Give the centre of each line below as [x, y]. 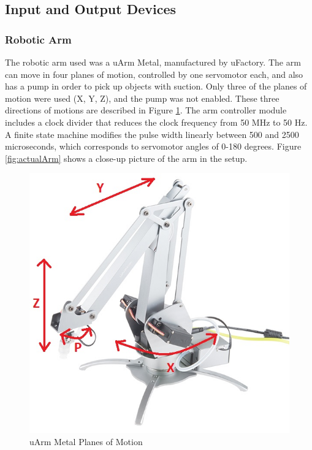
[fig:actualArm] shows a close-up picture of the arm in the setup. [126, 158]
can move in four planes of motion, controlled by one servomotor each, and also [154, 74]
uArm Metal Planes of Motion [86, 441]
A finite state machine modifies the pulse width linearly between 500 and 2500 [152, 134]
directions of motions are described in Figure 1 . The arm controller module [146, 110]
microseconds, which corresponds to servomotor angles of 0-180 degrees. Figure [153, 146]
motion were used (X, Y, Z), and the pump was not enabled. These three [142, 98]
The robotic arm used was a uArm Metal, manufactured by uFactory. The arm [153, 62]
